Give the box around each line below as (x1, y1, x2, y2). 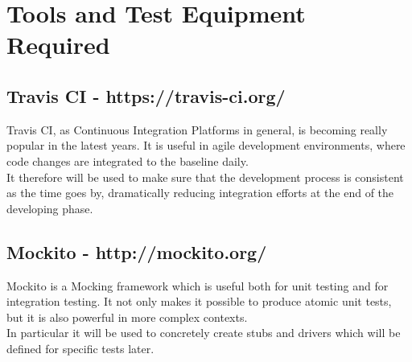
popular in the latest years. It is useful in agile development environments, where (6, 137, 406, 154)
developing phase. (6, 200, 93, 216)
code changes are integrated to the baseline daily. (6, 152, 249, 169)
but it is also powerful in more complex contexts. (6, 308, 248, 325)
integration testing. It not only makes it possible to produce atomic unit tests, (6, 293, 392, 310)
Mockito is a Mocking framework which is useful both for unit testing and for (6, 277, 389, 294)
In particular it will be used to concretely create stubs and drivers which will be (6, 324, 401, 341)
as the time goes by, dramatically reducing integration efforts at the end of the (6, 184, 394, 201)
